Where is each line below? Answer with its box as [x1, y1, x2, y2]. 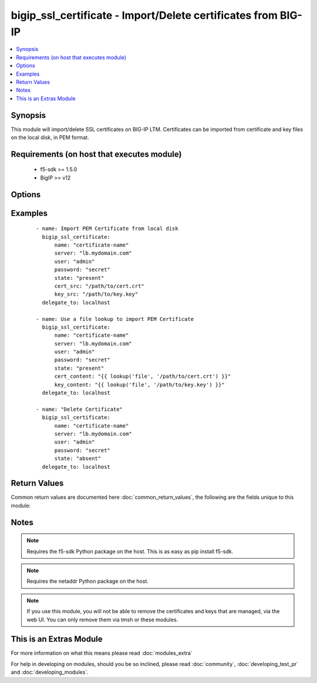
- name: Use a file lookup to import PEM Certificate [36, 316, 194, 322]
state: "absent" [54, 455, 102, 462]
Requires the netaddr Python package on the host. [26, 578, 149, 585]
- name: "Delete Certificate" [36, 405, 123, 412]
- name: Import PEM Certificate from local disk [36, 225, 178, 232]
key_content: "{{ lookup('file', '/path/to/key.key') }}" [54, 381, 225, 388]
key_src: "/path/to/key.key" [54, 291, 139, 297]
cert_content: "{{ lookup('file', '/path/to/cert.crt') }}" [54, 373, 231, 380]
